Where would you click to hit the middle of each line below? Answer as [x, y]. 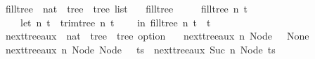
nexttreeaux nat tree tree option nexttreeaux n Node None [157, 36]
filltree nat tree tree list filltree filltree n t [127, 8]
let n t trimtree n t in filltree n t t [115, 22]
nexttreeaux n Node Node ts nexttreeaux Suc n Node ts [140, 49]
